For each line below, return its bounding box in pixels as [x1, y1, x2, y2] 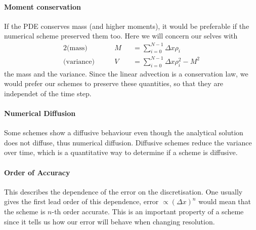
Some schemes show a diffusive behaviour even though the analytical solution [4, 127, 243, 138]
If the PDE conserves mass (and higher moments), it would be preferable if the [4, 20, 249, 31]
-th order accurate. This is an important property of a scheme [52, 206, 244, 216]
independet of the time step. [4, 88, 92, 98]
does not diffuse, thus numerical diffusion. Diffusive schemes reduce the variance [4, 137, 252, 147]
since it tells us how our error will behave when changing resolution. [4, 216, 215, 226]
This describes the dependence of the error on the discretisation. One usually [4, 186, 243, 197]
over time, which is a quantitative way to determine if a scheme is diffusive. [4, 147, 238, 158]
